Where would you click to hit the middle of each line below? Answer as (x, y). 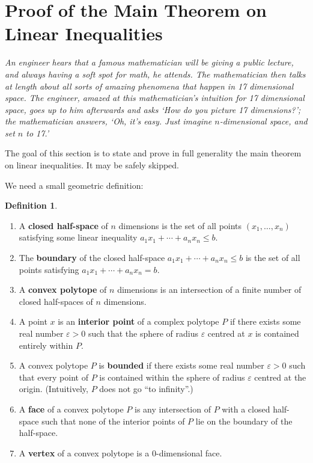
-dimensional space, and (263, 121)
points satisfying (49, 269)
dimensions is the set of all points (180, 225)
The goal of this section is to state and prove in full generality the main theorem (153, 153)
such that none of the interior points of (113, 421)
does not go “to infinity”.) (146, 389)
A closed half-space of (63, 225)
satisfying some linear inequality (78, 237)
